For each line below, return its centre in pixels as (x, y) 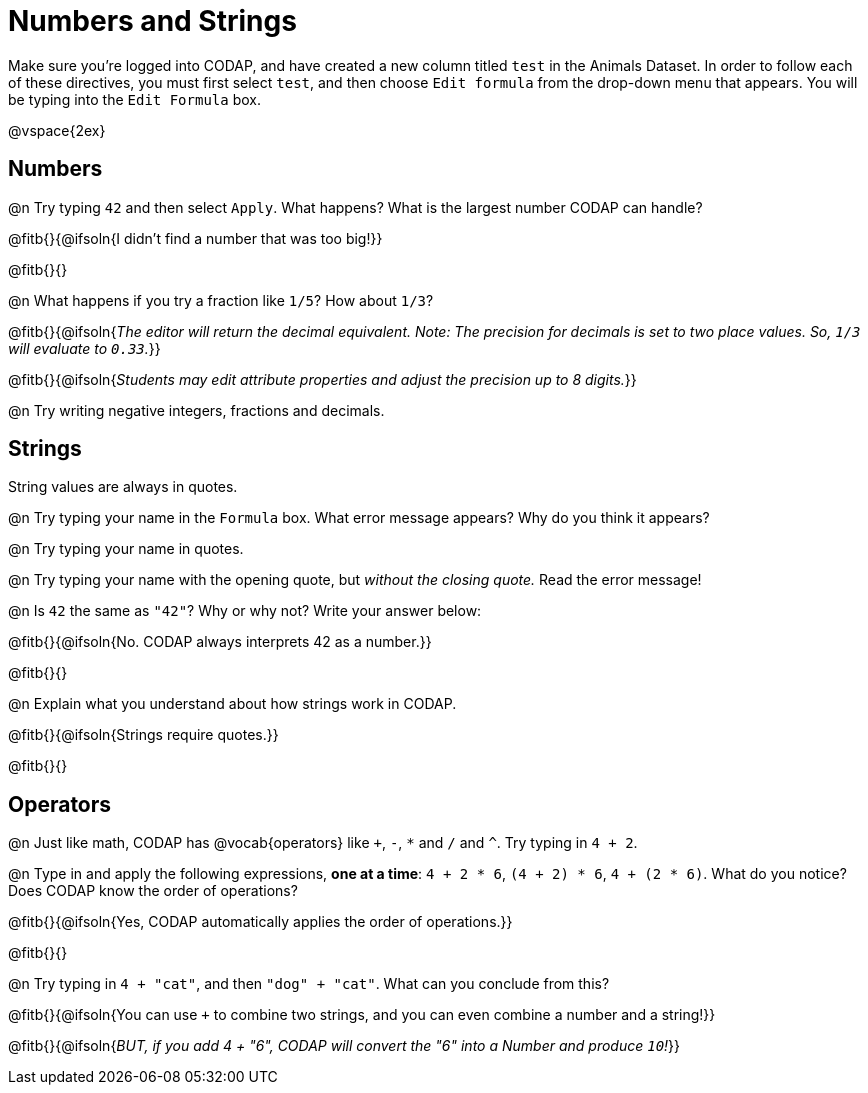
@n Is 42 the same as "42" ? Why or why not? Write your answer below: (245, 611)
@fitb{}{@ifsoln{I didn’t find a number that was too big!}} (195, 238)
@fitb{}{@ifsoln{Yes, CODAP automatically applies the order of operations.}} (260, 922)
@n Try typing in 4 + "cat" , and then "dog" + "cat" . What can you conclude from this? (309, 984)
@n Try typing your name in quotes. (126, 549)
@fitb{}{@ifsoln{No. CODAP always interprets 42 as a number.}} (220, 642)
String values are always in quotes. (123, 487)
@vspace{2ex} (57, 130)
